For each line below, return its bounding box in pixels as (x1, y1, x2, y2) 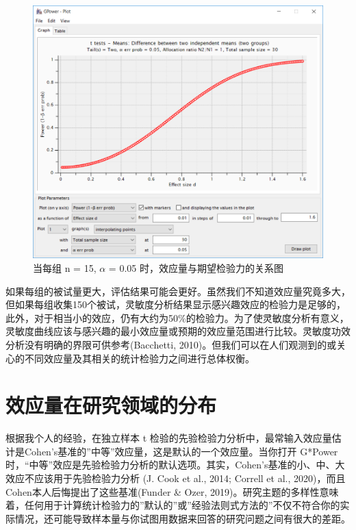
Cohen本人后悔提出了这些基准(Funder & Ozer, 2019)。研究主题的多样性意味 (5, 484, 339, 499)
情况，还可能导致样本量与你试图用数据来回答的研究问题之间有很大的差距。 (14, 511, 351, 525)
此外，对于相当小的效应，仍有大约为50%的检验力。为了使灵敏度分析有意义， (5, 310, 349, 325)
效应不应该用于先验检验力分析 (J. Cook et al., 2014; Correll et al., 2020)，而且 (5, 471, 346, 485)
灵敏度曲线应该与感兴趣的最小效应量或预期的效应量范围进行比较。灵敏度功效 (5, 324, 351, 338)
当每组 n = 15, (33, 260, 97, 275)
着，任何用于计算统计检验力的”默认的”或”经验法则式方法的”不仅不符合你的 (5, 498, 340, 512)
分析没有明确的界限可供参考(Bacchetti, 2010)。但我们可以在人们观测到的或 (5, 337, 337, 351)
